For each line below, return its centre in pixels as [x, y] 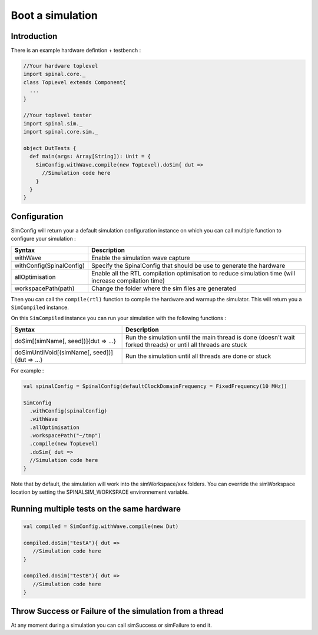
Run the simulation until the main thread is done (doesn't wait [210, 337]
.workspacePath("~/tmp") [65, 436]
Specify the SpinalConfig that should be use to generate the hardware [188, 265]
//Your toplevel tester [58, 115]
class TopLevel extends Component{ [74, 82]
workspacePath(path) [44, 288]
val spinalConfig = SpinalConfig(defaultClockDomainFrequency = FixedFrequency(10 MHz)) [155, 386]
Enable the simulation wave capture [141, 258]
